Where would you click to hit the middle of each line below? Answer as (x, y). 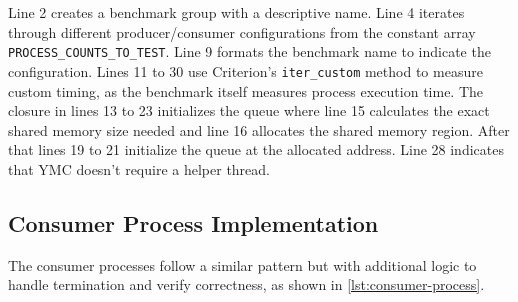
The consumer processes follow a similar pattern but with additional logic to (242, 264)
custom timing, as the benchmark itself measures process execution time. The (246, 90)
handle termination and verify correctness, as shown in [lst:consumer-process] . (246, 284)
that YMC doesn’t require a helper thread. (139, 168)
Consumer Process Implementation (193, 222)
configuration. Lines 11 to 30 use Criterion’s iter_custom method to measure (245, 70)
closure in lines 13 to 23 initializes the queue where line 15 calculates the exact (249, 110)
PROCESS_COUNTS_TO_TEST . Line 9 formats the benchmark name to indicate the (249, 51)
